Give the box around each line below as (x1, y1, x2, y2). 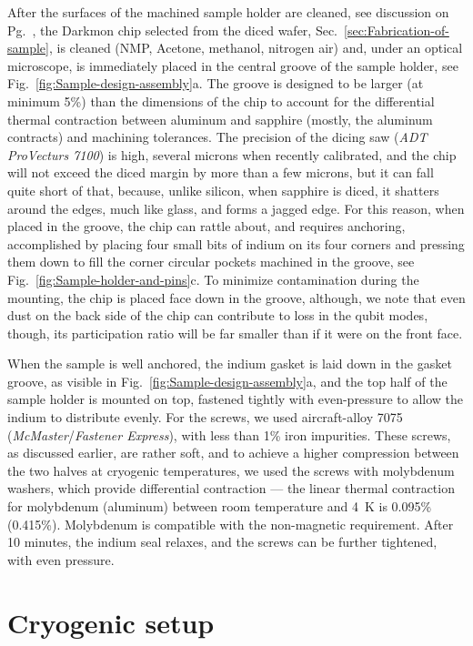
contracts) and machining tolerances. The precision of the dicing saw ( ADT (7, 127, 428, 146)
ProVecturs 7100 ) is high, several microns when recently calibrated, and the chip (7, 145, 457, 164)
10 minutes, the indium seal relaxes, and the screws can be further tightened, (7, 532, 438, 551)
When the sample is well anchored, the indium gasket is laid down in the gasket (7, 354, 452, 373)
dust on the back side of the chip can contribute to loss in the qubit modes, (7, 306, 428, 325)
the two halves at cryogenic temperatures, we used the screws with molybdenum (7, 460, 455, 479)
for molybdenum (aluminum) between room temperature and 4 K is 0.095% (7, 497, 432, 516)
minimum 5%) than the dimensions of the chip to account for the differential (7, 91, 435, 110)
